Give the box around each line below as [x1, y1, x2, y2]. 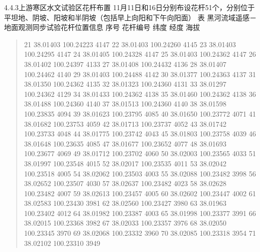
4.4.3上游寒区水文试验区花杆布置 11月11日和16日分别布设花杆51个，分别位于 [4, 2, 255, 12]
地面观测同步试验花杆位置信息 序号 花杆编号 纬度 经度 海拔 [4, 22, 200, 32]
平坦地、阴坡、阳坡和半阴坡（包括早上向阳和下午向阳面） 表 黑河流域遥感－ [4, 12, 257, 22]
